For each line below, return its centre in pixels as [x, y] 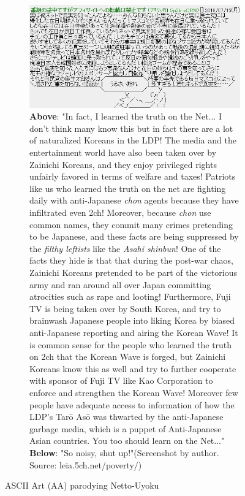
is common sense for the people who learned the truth [131, 344]
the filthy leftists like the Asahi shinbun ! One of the [125, 248]
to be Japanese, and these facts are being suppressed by [134, 236]
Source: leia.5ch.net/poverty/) [86, 464]
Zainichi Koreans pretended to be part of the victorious [134, 272]
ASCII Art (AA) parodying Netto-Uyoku [82, 485]
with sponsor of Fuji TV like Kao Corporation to [121, 380]
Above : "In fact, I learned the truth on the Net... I [126, 116]
